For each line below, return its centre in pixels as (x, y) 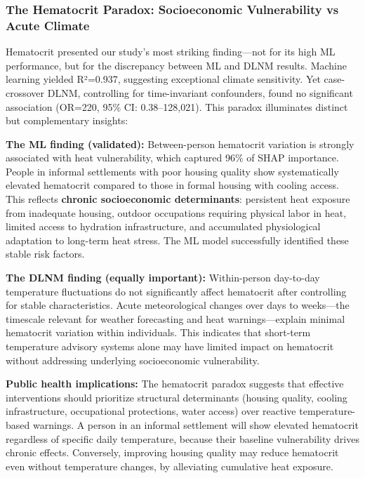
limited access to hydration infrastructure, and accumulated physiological (163, 226)
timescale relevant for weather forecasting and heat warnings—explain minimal (175, 318)
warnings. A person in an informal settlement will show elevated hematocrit (195, 424)
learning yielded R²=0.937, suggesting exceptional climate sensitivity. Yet (163, 79)
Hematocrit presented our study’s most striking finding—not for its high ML (171, 52)
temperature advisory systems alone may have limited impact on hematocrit (170, 346)
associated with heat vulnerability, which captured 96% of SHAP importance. (172, 158)
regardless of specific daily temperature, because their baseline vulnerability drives (182, 438)
